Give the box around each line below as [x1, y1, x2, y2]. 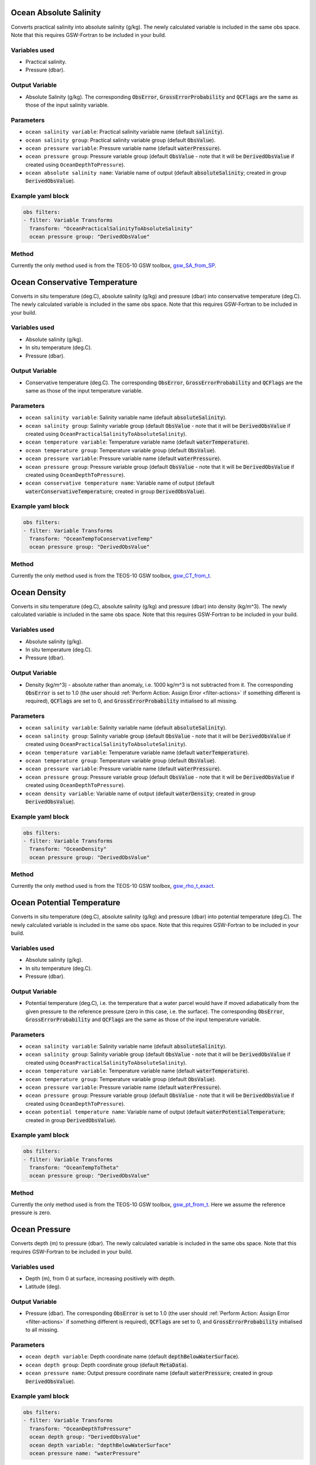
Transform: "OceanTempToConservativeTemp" [29, 536, 153, 542]
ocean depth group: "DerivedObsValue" [29, 1433, 140, 1440]
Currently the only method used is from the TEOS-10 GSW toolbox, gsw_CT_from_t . [11, 572, 212, 580]
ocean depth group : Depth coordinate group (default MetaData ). [25, 1361, 188, 1368]
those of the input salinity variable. [25, 101, 109, 108]
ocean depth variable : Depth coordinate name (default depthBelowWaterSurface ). [25, 1353, 240, 1360]
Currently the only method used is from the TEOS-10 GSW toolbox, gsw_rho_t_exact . [11, 883, 215, 890]
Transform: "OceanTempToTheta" [29, 1164, 119, 1171]
